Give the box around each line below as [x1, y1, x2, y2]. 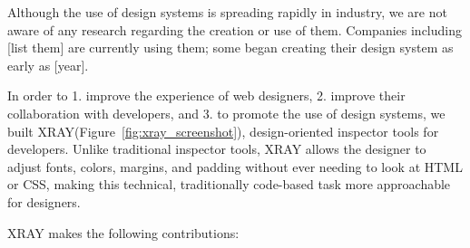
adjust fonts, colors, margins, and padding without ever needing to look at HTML [7, 157, 463, 176]
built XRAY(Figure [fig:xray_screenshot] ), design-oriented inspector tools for [7, 121, 439, 140]
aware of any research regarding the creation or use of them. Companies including [7, 20, 462, 39]
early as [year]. [7, 55, 89, 74]
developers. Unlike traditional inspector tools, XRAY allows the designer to [7, 139, 426, 158]
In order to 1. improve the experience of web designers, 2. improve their [7, 86, 406, 105]
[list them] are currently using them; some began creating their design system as [7, 38, 454, 57]
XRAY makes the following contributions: [7, 223, 240, 242]
